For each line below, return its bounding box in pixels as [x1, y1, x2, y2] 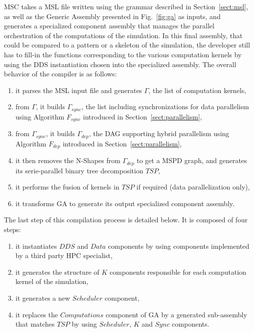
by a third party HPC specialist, [15, 250, 113, 261]
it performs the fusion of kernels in [15, 182, 119, 192]
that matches [15, 319, 55, 329]
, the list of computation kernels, [148, 85, 247, 95]
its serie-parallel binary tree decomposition [15, 165, 143, 175]
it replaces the [15, 309, 58, 319]
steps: [4, 224, 21, 234]
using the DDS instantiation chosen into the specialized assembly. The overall [4, 59, 236, 69]
